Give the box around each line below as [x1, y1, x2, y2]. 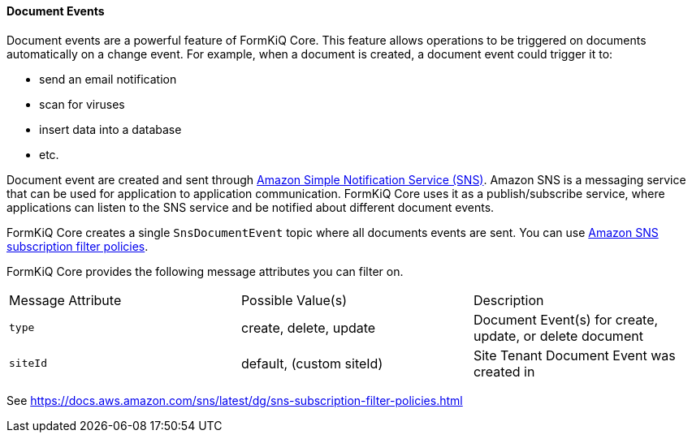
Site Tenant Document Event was [473, 346, 676, 364]
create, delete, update [240, 319, 376, 336]
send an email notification [39, 71, 177, 86]
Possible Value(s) [240, 291, 347, 308]
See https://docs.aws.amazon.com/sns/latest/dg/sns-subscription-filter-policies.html [6, 393, 463, 407]
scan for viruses [39, 97, 125, 111]
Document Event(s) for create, [473, 311, 659, 328]
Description [473, 291, 544, 308]
